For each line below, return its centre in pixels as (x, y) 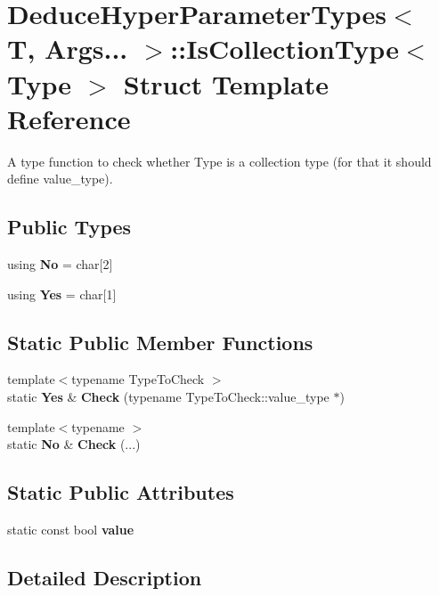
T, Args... (68, 49)
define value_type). (60, 179)
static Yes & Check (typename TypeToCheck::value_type (168, 397)
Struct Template (226, 83)
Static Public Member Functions (160, 342)
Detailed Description (105, 578)
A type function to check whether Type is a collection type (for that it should (219, 161)
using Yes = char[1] (62, 294)
